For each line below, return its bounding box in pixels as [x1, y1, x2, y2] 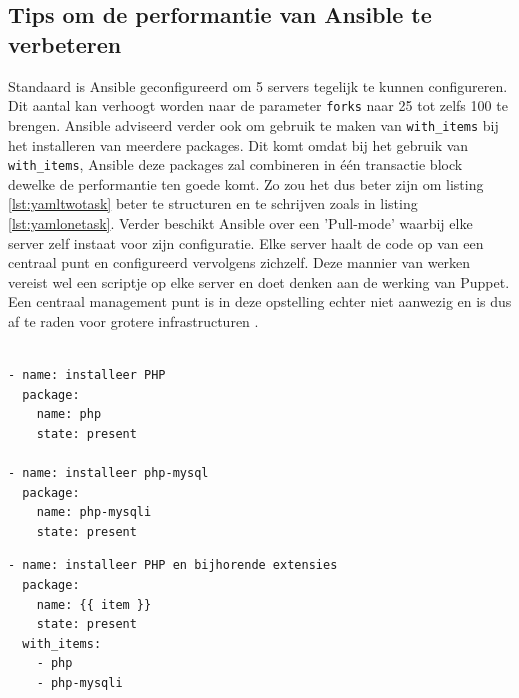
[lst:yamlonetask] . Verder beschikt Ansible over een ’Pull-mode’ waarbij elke [8, 212, 473, 233]
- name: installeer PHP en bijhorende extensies [8, 558, 338, 573]
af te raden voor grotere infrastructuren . [8, 310, 259, 331]
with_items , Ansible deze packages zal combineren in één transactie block [8, 154, 463, 175]
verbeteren [8, 28, 122, 59]
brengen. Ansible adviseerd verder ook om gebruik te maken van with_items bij [8, 114, 499, 135]
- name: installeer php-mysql [8, 466, 209, 481]
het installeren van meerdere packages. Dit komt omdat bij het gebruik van [8, 134, 469, 155]
